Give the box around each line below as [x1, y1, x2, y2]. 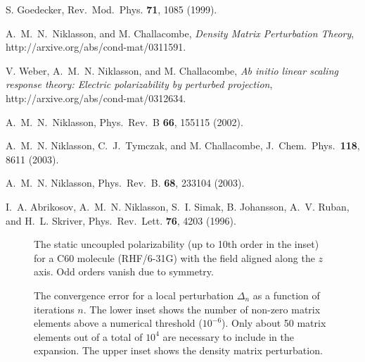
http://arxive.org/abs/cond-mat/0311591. [6, 39, 186, 54]
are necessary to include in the [162, 329, 294, 344]
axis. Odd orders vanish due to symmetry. [34, 264, 214, 279]
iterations [34, 301, 75, 316]
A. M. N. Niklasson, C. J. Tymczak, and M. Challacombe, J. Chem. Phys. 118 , [6, 138, 360, 153]
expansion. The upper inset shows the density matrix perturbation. [34, 343, 323, 358]
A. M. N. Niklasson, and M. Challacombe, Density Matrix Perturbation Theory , [6, 25, 354, 40]
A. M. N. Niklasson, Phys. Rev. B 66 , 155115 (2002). [6, 114, 243, 129]
